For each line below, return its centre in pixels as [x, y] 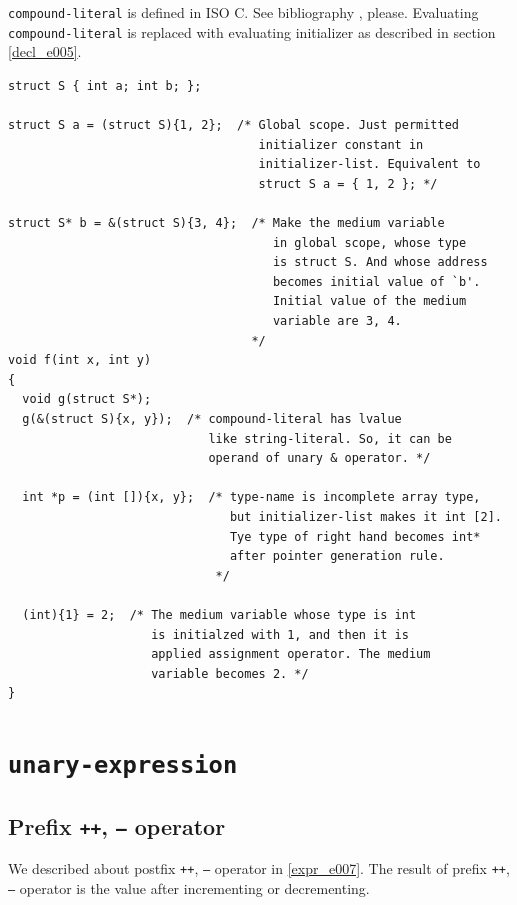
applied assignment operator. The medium [291, 654]
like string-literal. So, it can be [330, 438]
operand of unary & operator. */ [319, 458]
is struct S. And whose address [380, 262]
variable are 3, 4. [337, 321]
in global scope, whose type [369, 242]
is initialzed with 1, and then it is [280, 634]
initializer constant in [341, 144]
